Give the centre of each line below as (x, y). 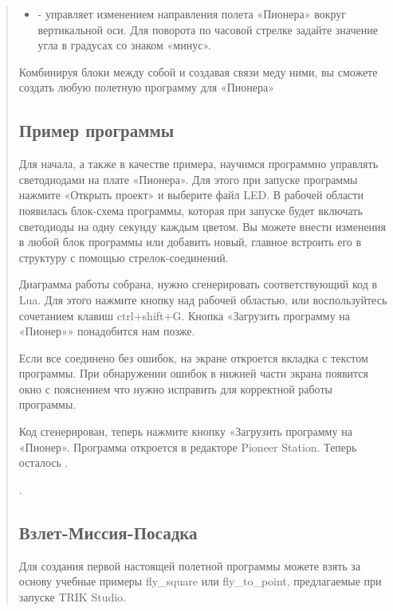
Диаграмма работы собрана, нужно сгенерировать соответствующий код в (198, 284)
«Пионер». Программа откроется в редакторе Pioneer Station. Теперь (188, 446)
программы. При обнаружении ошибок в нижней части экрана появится (193, 373)
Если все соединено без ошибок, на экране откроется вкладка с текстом (193, 357)
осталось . (43, 462)
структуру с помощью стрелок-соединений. (124, 257)
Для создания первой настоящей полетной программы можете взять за (190, 565)
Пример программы (96, 130)
